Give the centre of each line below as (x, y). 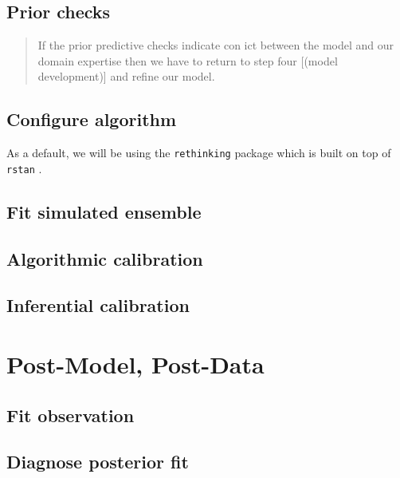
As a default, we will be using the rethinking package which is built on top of (199, 153)
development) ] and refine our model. (126, 76)
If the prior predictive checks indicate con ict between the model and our (216, 45)
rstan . (24, 168)
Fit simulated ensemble (104, 211)
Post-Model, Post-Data (135, 364)
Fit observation (71, 415)
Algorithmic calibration (105, 258)
